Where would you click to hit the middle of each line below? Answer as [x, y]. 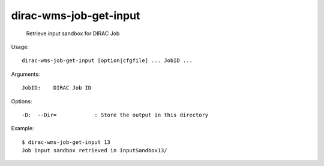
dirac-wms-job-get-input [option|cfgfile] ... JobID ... [107, 61]
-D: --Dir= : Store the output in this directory [115, 115]
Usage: [20, 47]
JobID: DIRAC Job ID [57, 88]
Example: [22, 128]
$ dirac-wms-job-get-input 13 [66, 142]
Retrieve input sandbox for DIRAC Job [73, 33]
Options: [22, 101]
